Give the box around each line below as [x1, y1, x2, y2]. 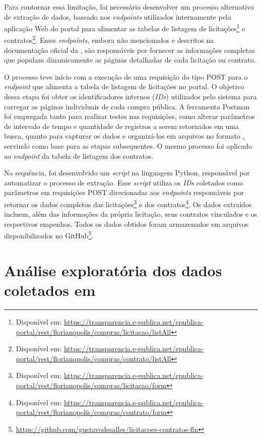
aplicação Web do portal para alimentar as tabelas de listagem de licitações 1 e [4, 22, 245, 33]
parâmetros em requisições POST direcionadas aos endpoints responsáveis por [4, 187, 244, 198]
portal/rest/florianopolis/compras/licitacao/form [16, 380, 167, 390]
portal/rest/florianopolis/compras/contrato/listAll [16, 353, 171, 363]
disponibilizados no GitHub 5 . [4, 229, 94, 241]
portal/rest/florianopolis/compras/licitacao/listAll [16, 326, 171, 337]
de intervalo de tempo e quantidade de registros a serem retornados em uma [4, 120, 239, 131]
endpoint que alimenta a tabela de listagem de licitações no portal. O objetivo [4, 81, 244, 92]
